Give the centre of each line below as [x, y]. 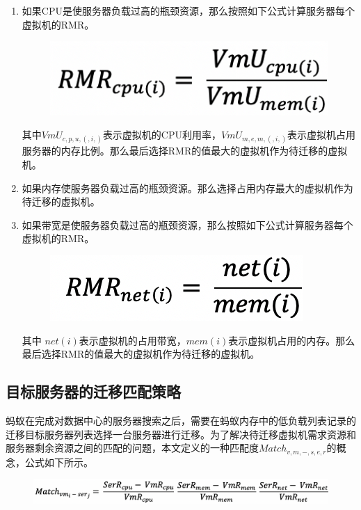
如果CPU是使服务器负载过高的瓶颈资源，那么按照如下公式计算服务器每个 [188, 10]
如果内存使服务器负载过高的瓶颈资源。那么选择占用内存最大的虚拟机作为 [187, 188]
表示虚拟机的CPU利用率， [162, 135]
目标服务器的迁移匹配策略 [93, 391]
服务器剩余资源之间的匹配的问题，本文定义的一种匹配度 [132, 448]
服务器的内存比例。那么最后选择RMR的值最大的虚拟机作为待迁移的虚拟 [185, 151]
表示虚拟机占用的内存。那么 [292, 340]
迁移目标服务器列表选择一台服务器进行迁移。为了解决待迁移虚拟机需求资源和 [181, 434]
